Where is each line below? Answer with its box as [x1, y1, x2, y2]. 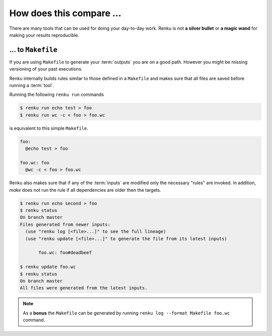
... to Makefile [9, 45, 57, 54]
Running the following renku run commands [9, 91, 104, 98]
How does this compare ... [9, 8, 122, 19]
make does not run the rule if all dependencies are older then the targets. [9, 187, 161, 193]
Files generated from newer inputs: [20, 221, 111, 227]
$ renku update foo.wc [20, 264, 76, 270]
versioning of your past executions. [9, 66, 83, 72]
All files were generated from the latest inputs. [20, 285, 148, 291]
